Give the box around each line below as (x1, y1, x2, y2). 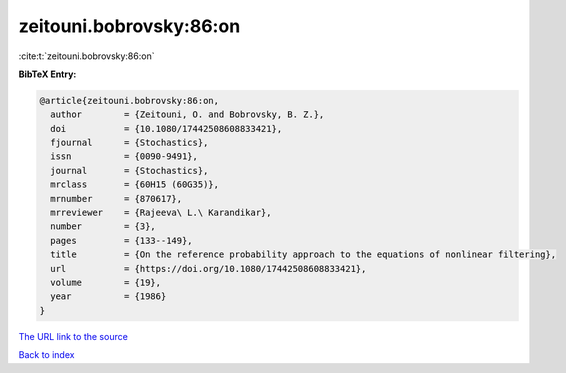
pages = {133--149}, (50, 235, 194, 246)
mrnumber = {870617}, (50, 193, 183, 204)
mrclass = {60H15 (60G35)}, (50, 179, 220, 190)
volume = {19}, (50, 277, 162, 288)
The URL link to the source (18, 330, 129, 342)
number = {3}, (50, 221, 157, 232)
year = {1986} (50, 291, 167, 302)
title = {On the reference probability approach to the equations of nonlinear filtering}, (50, 249, 557, 260)
